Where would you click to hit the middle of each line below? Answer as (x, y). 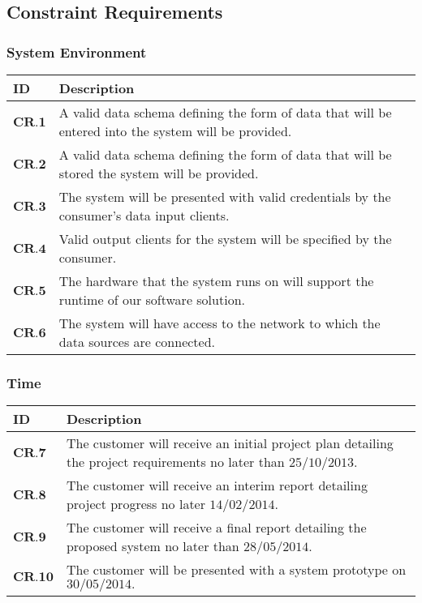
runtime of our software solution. (152, 299)
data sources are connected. (137, 342)
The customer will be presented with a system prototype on (236, 570)
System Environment (77, 51)
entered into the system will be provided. (175, 131)
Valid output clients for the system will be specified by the (225, 239)
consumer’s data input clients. (144, 215)
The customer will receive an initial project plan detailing (230, 443)
